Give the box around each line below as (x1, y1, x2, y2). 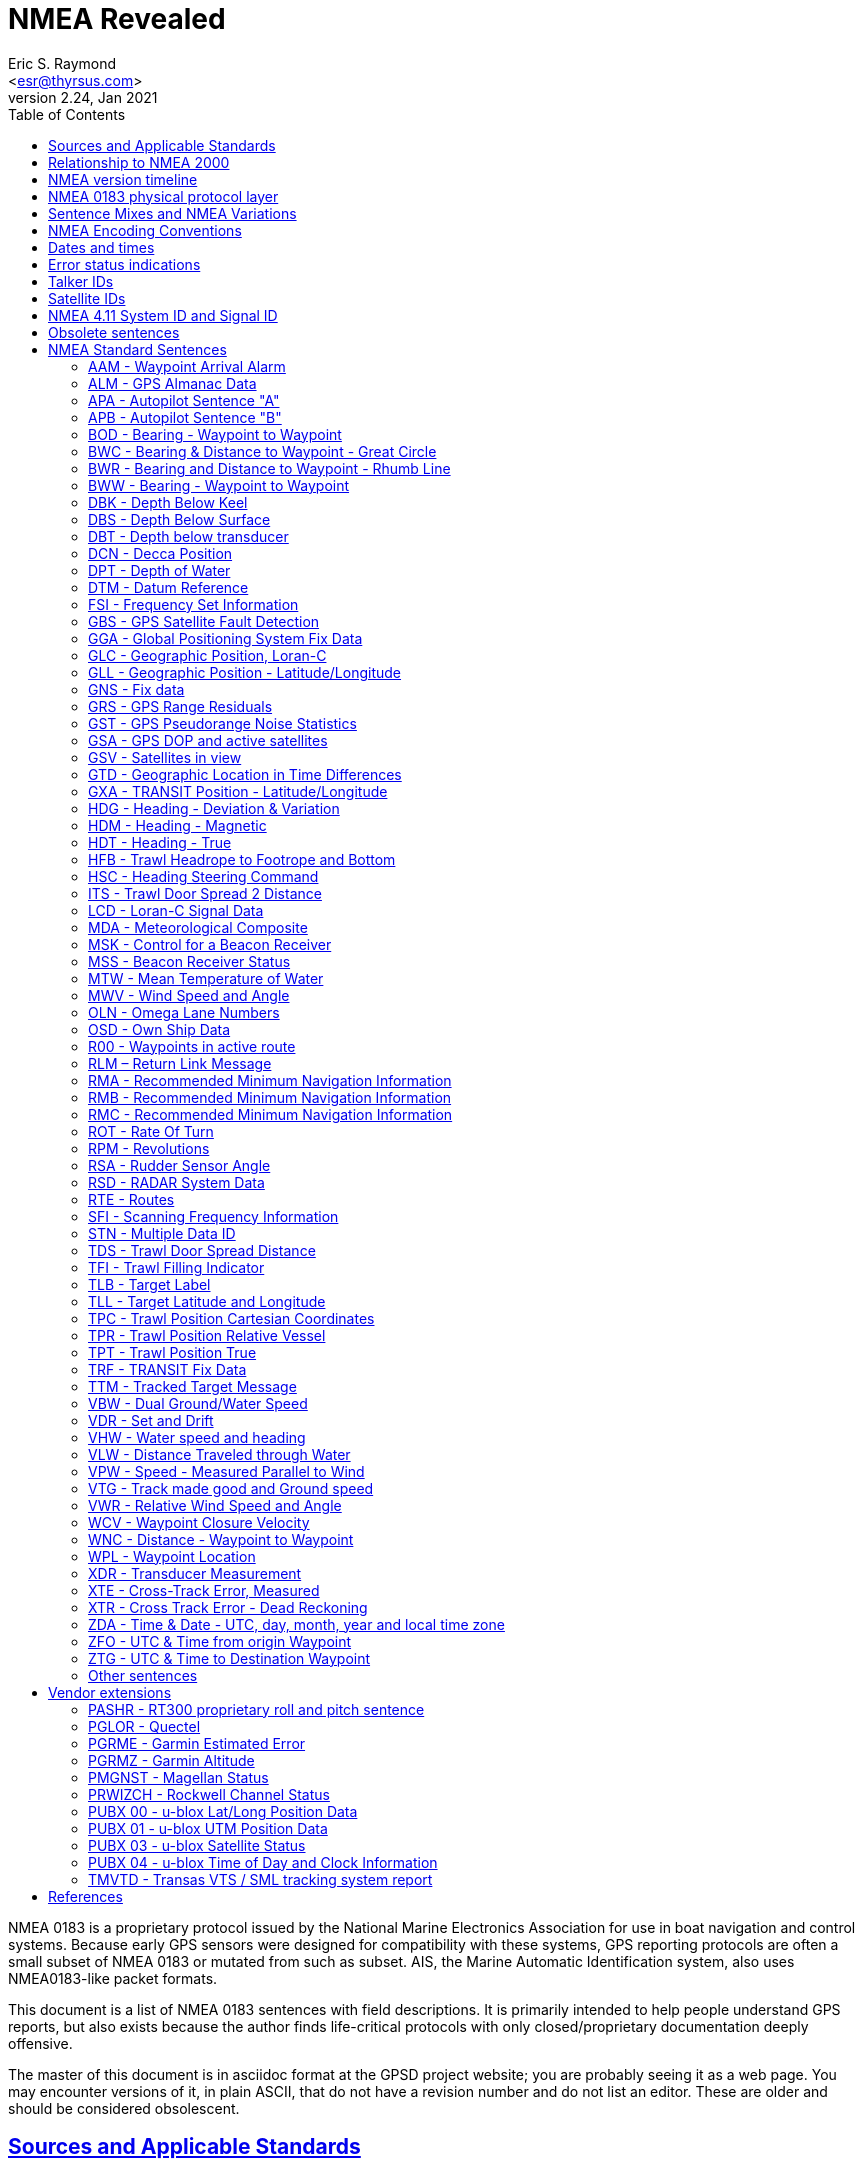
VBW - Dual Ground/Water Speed (88, 1394, 308, 1412)
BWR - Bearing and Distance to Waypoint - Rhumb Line (88, 459, 451, 477)
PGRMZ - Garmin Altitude (88, 1751, 255, 1769)
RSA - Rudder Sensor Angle (88, 1156, 271, 1174)
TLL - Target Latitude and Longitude (88, 1292, 326, 1310)
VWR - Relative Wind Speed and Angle (88, 1496, 342, 1514)
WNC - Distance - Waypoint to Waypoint (88, 1530, 354, 1548)
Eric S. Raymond (8, 54, 117, 72)
